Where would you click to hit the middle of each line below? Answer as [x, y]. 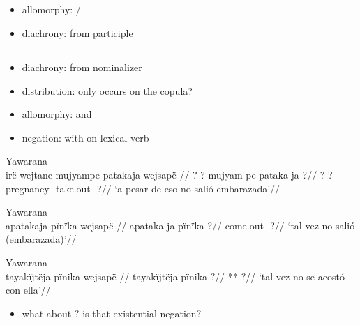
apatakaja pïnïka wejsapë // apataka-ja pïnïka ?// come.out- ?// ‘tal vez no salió [180, 225]
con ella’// [28, 290]
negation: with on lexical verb [85, 137]
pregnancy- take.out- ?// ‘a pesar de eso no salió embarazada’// [143, 188]
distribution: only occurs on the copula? [107, 90]
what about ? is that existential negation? [112, 313]
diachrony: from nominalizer [82, 67]
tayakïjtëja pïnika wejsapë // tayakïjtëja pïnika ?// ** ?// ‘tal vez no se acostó [175, 276]
